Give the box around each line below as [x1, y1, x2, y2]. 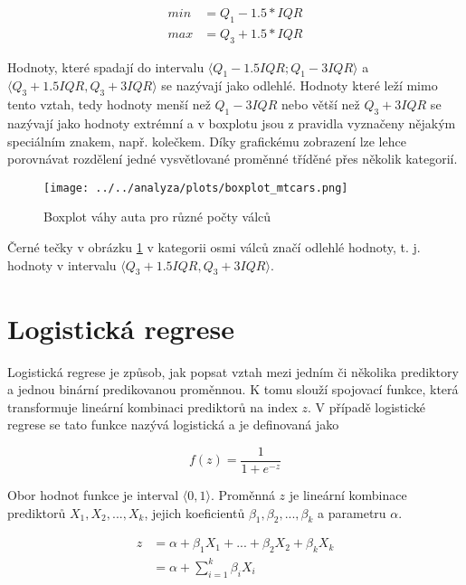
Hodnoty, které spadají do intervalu [7, 57, 204, 76]
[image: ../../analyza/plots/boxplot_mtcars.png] [43, 181, 348, 194]
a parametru [318, 503, 386, 522]
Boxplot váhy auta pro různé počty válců [43, 207, 271, 226]
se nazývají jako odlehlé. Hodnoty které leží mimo [161, 76, 438, 95]
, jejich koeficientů [144, 503, 245, 522]
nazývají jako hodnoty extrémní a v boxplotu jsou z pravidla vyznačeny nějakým [7, 114, 456, 133]
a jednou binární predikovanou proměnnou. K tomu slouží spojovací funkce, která [7, 380, 459, 399]
